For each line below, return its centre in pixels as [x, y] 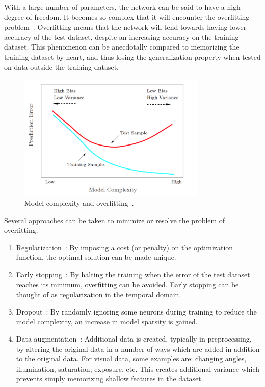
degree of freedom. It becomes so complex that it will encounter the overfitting [127, 17]
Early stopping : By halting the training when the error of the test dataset [133, 274]
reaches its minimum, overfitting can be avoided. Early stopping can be [127, 284]
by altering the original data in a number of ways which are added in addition [138, 348]
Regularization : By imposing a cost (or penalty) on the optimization [125, 247]
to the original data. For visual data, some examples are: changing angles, [131, 359]
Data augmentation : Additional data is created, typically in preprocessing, [134, 338]
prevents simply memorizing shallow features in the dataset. [110, 379]
